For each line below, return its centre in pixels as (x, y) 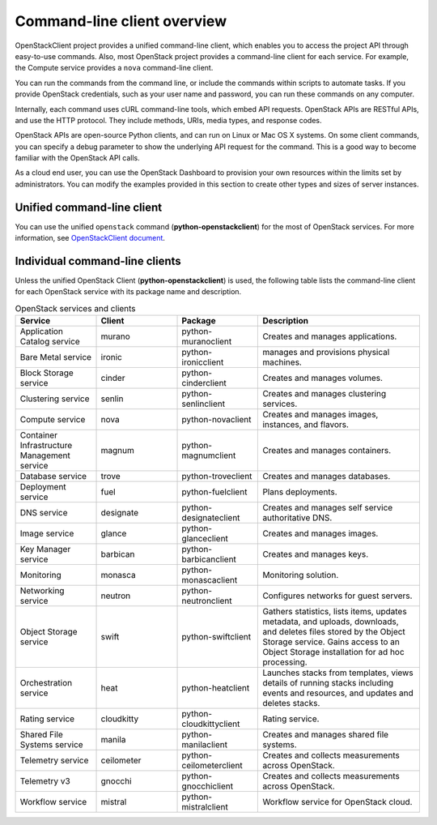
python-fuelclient (214, 492)
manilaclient (205, 745)
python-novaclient (216, 420)
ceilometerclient (212, 766)
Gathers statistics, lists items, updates (335, 612)
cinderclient (204, 383)
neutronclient (207, 601)
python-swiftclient (216, 637)
